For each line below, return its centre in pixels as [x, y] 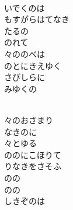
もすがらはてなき [37, 19]
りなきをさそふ [33, 166]
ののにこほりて [33, 154]
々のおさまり [29, 119]
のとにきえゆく [33, 65]
